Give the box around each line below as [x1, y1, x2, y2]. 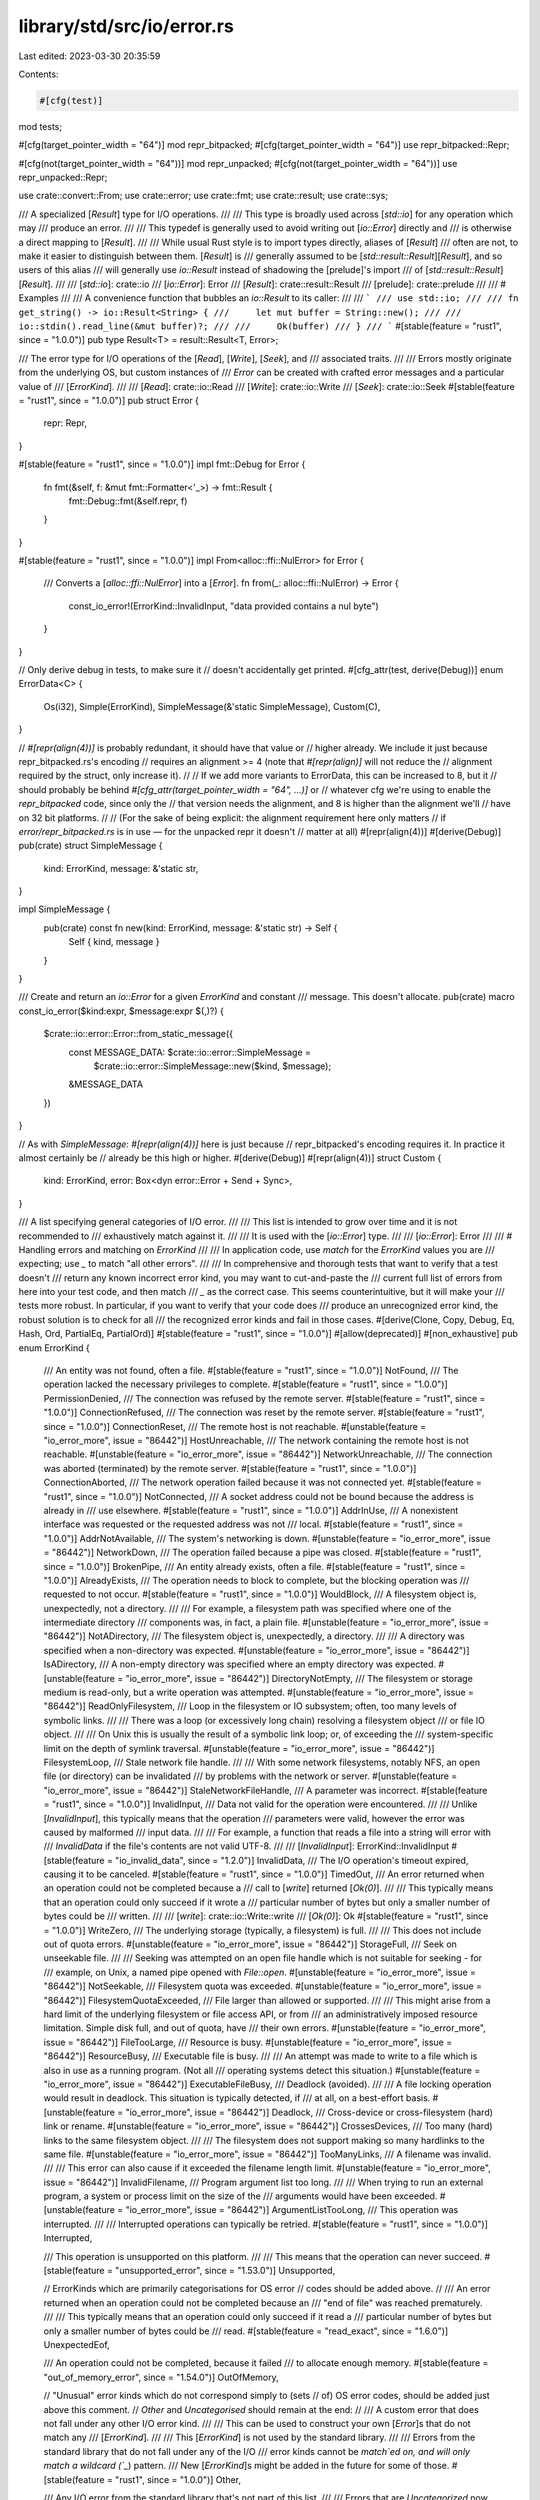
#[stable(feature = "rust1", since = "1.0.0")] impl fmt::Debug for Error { [18, 458, 306, 470]
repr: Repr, [43, 417, 87, 429]
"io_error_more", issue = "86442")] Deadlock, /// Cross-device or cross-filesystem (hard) [125, 2106, 494, 2118]
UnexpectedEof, [43, 2338, 110, 2350]
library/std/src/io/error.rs [18, 15, 234, 37]
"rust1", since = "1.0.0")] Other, [115, 2473, 242, 2485]
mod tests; [18, 120, 63, 132]
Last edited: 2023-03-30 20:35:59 [18, 50, 161, 62]
